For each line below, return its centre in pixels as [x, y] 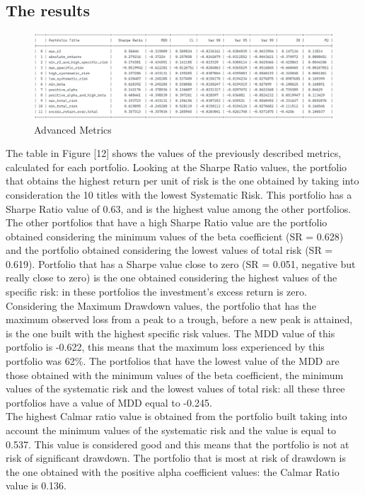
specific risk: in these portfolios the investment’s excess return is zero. [156, 292]
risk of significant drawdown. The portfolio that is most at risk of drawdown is [176, 458]
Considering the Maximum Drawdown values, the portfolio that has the [161, 305]
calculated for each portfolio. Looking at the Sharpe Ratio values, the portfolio [176, 167]
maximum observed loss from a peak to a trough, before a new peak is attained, [179, 319]
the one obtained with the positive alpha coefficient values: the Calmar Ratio [173, 471]
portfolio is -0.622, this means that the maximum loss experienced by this [165, 347]
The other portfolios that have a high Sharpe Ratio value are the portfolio [167, 222]
